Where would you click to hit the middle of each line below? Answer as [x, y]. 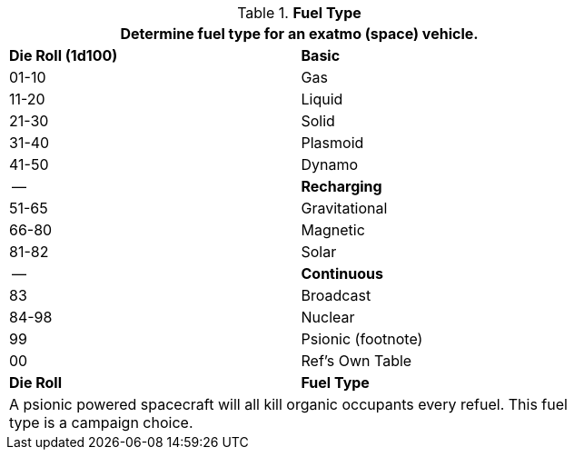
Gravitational [344, 208]
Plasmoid [332, 143]
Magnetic [333, 230]
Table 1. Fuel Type [299, 13]
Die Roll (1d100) [64, 55]
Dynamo [330, 164]
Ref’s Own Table [356, 361]
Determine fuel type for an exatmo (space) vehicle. [299, 34]
